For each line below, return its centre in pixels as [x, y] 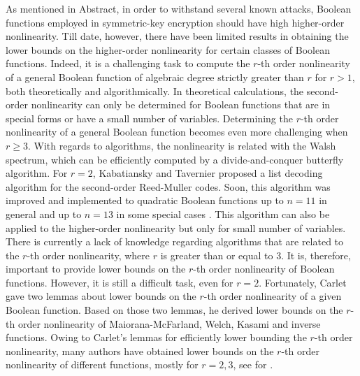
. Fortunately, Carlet [303, 282]
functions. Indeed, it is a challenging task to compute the [128, 63]
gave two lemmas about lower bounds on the [101, 296]
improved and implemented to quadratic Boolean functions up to [145, 200]
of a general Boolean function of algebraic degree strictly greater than [155, 77]
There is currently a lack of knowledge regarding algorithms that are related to [175, 241]
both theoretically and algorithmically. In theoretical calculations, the [155, 91]
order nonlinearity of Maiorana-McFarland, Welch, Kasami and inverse [169, 323]
